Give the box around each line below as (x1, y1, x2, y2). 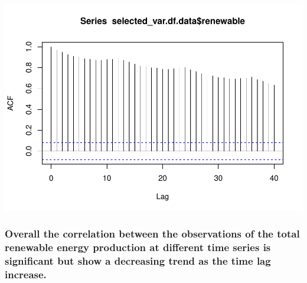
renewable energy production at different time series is (5, 240, 271, 255)
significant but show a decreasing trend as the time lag (5, 253, 271, 268)
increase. (5, 267, 47, 282)
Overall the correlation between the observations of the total (5, 226, 300, 241)
